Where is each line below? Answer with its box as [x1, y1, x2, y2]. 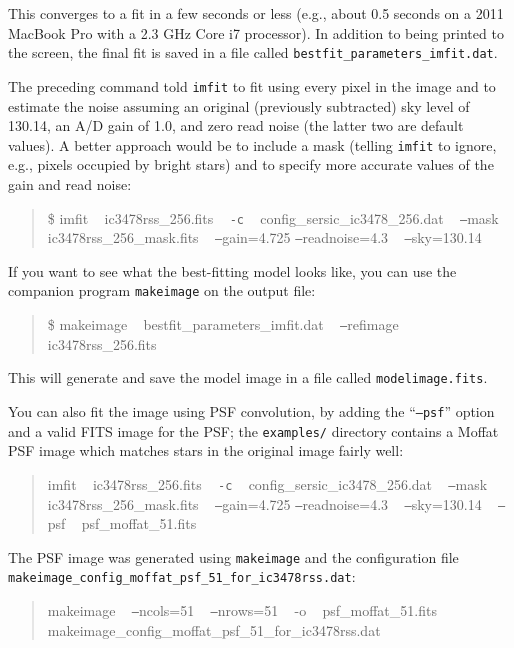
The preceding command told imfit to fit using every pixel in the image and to [8, 75, 496, 96]
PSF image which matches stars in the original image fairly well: [8, 440, 404, 461]
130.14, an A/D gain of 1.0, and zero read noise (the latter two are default [8, 115, 464, 136]
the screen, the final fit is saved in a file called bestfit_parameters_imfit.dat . [8, 42, 498, 63]
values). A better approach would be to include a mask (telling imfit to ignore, [8, 134, 497, 155]
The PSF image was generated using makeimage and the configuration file [8, 546, 459, 567]
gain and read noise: [8, 173, 132, 194]
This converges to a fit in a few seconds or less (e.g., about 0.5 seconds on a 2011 [8, 3, 504, 23]
